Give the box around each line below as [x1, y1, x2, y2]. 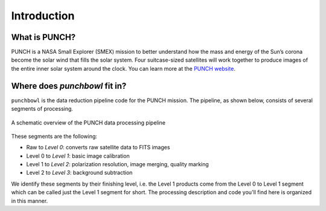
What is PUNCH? [11, 32, 76, 42]
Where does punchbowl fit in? [11, 80, 127, 91]
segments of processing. [11, 105, 74, 112]
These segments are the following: [11, 132, 98, 140]
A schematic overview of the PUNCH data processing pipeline [11, 118, 166, 126]
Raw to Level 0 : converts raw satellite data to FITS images [26, 144, 170, 151]
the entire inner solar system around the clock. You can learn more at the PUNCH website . [11, 65, 235, 72]
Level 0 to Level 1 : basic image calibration [26, 152, 130, 160]
